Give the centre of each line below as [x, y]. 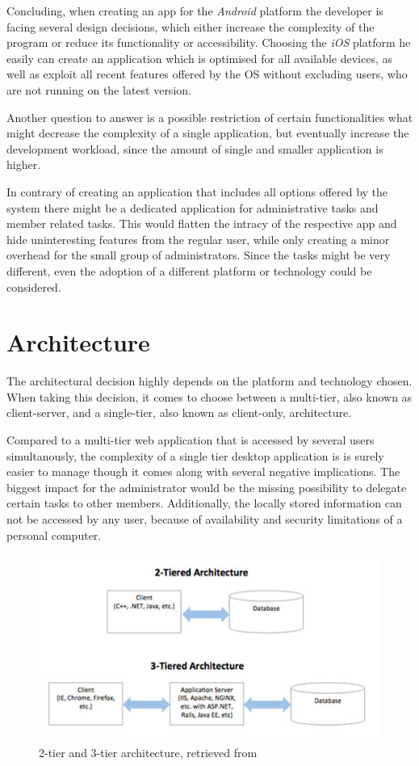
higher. [24, 164]
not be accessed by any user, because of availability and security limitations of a [205, 518]
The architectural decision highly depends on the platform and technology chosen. [209, 381]
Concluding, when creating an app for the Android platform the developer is [195, 11]
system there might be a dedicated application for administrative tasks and [193, 207]
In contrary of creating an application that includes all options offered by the [197, 191]
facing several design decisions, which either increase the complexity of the [191, 26]
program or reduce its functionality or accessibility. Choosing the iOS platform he [209, 42]
